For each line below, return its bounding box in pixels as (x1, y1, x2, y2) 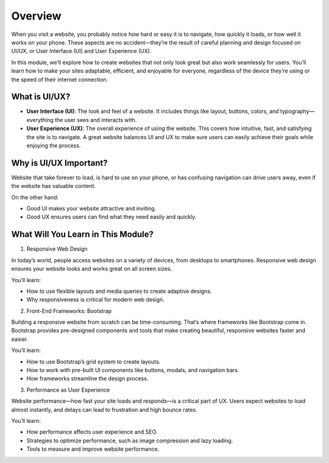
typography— (280, 107, 315, 115)
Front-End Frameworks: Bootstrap (26, 307, 112, 314)
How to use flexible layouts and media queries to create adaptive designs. (26, 287, 213, 295)
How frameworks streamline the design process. (26, 375, 149, 382)
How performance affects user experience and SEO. (26, 428, 158, 436)
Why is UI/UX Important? (11, 157, 108, 168)
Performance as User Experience (26, 386, 110, 393)
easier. (11, 336, 29, 343)
